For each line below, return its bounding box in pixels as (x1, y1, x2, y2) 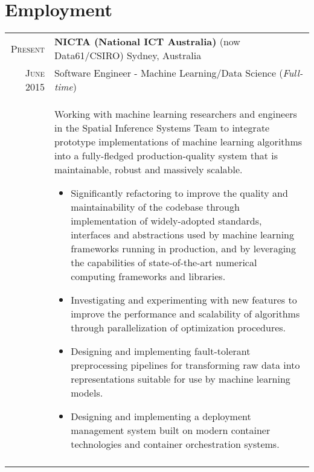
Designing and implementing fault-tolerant (71, 344, 251, 359)
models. (71, 386, 103, 400)
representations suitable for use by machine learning (71, 372, 290, 386)
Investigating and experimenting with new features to (71, 293, 297, 307)
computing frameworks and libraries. (71, 269, 226, 284)
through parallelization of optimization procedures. (71, 321, 286, 335)
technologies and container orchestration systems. (71, 437, 280, 451)
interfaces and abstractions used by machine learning (71, 228, 294, 242)
